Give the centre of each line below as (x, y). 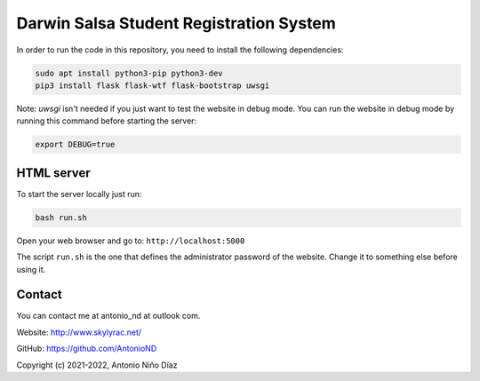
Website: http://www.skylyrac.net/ (79, 332)
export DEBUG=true (75, 145)
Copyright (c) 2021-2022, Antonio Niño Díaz (97, 365)
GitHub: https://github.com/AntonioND (87, 349)
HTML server (53, 173)
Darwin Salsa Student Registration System (176, 23)
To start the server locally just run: (79, 194)
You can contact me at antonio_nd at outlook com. (108, 316)
